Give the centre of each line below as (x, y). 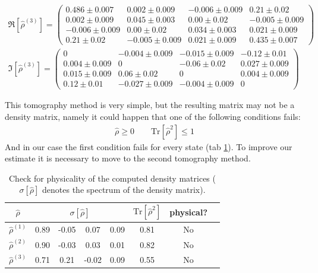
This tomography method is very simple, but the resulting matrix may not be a (150, 105)
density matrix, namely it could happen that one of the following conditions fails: (153, 117)
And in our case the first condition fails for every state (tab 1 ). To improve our (149, 146)
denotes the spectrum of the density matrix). (124, 190)
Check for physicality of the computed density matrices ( (112, 178)
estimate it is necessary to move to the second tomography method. (128, 158)
